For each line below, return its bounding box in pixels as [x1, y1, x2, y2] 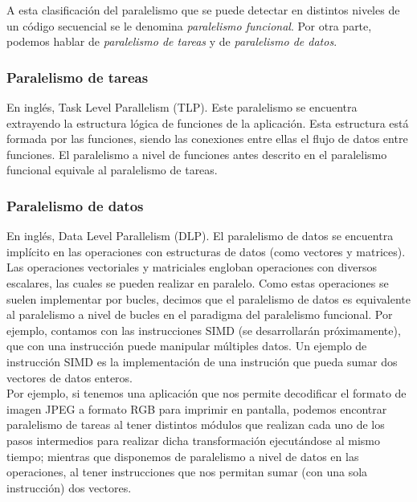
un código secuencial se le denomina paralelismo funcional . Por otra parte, [6, 17, 372, 34]
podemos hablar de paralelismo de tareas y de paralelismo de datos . [6, 33, 337, 50]
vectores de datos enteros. [6, 369, 133, 386]
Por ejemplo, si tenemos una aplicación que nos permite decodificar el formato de [6, 385, 407, 402]
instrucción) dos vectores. [6, 479, 132, 496]
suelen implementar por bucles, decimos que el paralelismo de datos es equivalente [6, 290, 411, 307]
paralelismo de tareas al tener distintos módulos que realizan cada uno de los [6, 416, 385, 433]
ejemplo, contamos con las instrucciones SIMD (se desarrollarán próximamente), [6, 321, 401, 338]
